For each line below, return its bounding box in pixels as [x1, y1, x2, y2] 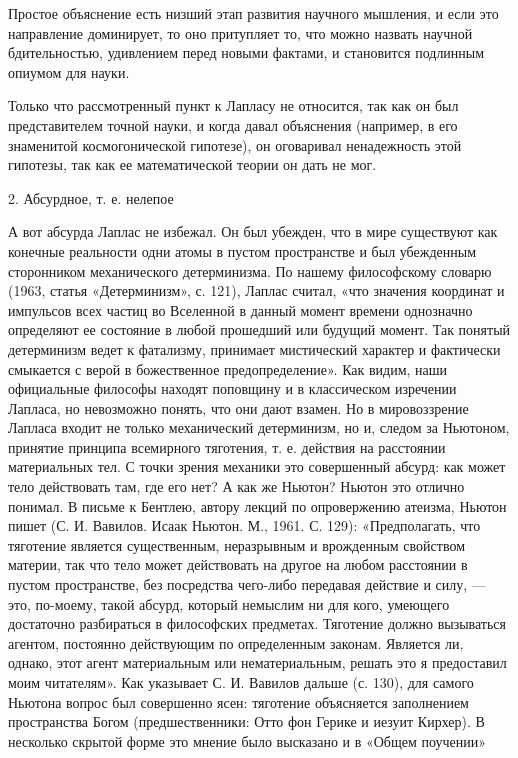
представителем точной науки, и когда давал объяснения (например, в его [8, 114, 458, 135]
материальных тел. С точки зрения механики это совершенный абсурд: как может [8, 456, 506, 477]
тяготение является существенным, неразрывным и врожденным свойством [8, 534, 466, 555]
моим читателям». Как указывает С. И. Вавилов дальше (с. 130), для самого [8, 672, 474, 692]
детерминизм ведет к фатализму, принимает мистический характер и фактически [8, 338, 501, 359]
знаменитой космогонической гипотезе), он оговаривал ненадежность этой [8, 134, 462, 155]
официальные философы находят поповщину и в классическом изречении [8, 378, 457, 399]
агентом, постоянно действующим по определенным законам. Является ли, [8, 632, 464, 653]
